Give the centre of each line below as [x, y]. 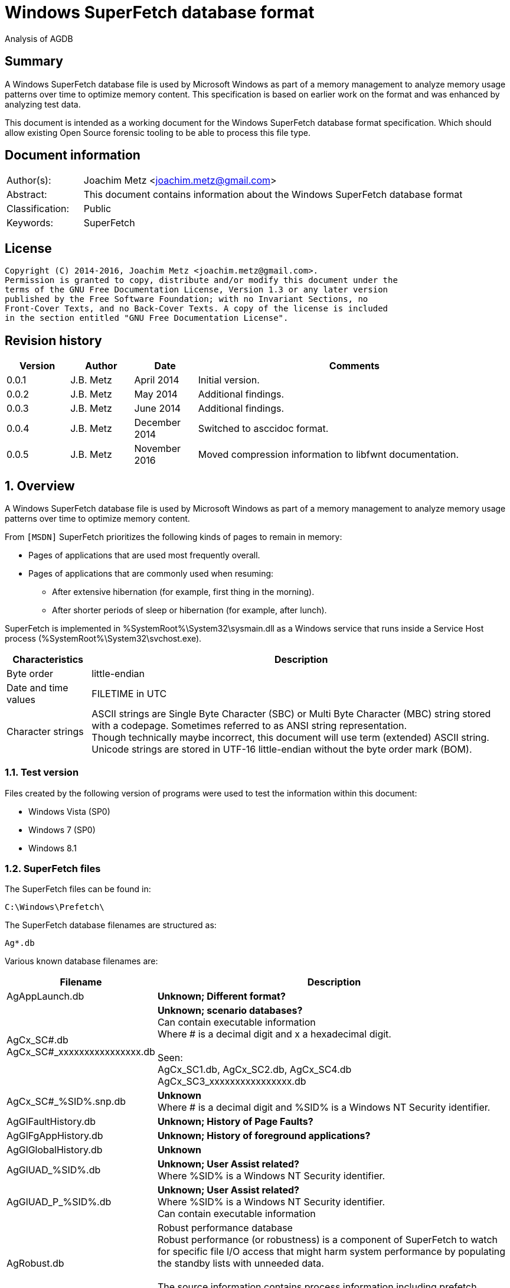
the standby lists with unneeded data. [241, 1263]
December [158, 423]
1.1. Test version [42, 773]
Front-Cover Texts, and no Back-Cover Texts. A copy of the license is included [197, 309]
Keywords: [30, 223]
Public [97, 209]
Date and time [37, 687]
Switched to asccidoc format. [263, 429]
